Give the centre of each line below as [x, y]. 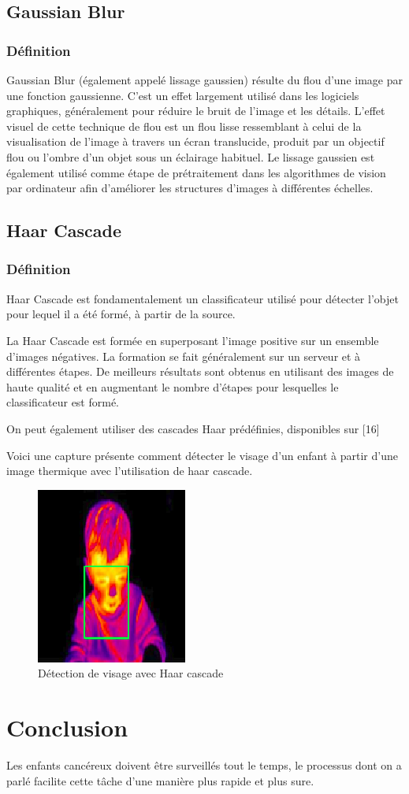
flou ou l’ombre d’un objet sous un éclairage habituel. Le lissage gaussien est [191, 156]
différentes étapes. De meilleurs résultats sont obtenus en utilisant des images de [200, 371]
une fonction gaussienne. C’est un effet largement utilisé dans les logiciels [183, 95]
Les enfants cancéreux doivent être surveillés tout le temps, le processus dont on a [204, 765]
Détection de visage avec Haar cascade [131, 673]
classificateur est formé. [63, 402]
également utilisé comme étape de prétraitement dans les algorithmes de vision [196, 172]
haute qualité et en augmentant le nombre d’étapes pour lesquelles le [173, 386]
